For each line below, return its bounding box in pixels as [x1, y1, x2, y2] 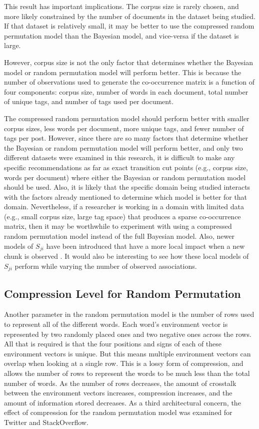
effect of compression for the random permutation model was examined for [4, 407, 232, 417]
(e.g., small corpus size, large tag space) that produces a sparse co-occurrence [4, 211, 241, 221]
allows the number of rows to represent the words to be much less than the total [4, 367, 250, 378]
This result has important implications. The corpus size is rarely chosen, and [4, 1, 239, 11]
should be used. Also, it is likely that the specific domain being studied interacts [4, 182, 250, 192]
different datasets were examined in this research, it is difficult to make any [4, 152, 235, 163]
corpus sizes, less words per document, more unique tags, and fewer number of [4, 123, 244, 133]
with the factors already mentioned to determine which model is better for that [4, 191, 247, 202]
